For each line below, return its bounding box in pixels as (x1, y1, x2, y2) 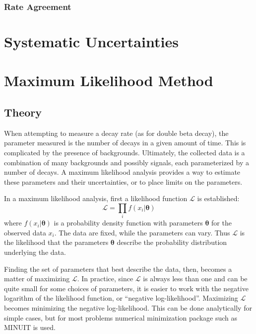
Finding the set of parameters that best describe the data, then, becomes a (4, 263, 232, 274)
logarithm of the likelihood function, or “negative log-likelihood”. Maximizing (4, 293, 238, 303)
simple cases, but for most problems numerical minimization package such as (4, 312, 237, 323)
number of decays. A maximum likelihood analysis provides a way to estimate (4, 167, 241, 177)
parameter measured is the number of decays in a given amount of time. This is (4, 137, 246, 148)
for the (211, 218, 232, 228)
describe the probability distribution (117, 237, 227, 247)
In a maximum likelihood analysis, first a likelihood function (4, 193, 188, 204)
